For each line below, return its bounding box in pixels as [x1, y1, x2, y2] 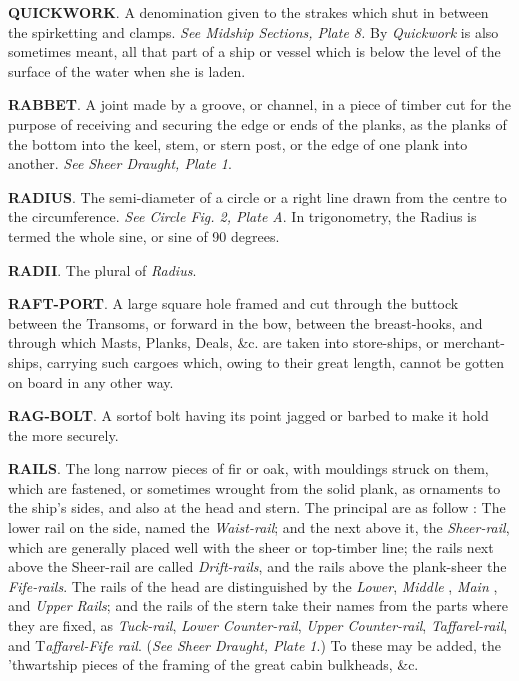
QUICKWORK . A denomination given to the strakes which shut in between [8, 2, 489, 22]
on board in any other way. [8, 371, 174, 392]
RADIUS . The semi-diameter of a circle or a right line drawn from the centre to [8, 186, 507, 207]
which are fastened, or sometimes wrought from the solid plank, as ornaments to [8, 477, 501, 498]
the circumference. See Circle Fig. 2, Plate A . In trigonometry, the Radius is [8, 206, 477, 227]
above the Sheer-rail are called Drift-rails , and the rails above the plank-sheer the [8, 556, 507, 577]
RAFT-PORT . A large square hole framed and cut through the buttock [8, 293, 459, 314]
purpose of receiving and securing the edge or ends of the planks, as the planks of [8, 113, 507, 134]
